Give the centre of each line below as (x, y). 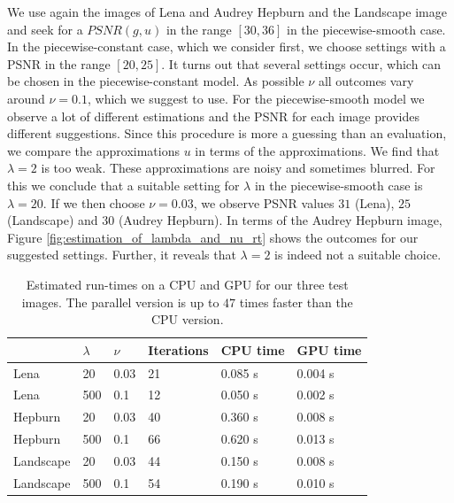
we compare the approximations (93, 150)
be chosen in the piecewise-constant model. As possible (156, 81)
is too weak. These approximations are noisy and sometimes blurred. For (238, 168)
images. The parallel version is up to (120, 302)
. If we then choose (94, 202)
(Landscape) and (53, 220)
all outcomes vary (366, 81)
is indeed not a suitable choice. (358, 255)
